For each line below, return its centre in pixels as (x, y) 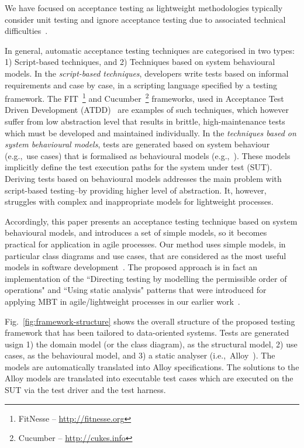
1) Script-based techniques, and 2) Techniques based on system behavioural (140, 62)
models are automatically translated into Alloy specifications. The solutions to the (152, 366)
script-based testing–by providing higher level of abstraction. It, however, (136, 190)
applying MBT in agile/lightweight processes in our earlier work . (122, 301)
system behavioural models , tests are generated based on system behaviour (137, 144)
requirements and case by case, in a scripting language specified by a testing (141, 85)
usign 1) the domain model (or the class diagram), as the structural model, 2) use (151, 344)
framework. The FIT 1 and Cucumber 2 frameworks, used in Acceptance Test (144, 97)
